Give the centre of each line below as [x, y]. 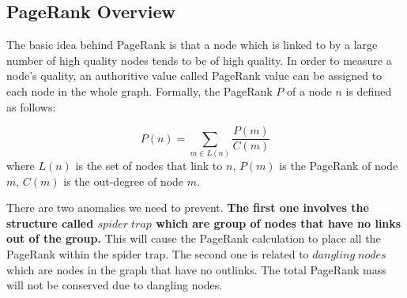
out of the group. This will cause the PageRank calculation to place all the [194, 238]
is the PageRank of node [339, 165]
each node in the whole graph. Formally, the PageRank [139, 91]
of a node [309, 91]
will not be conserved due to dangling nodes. [115, 285]
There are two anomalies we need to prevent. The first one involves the [188, 207]
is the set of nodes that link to [149, 165]
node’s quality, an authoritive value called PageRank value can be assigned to [194, 75]
